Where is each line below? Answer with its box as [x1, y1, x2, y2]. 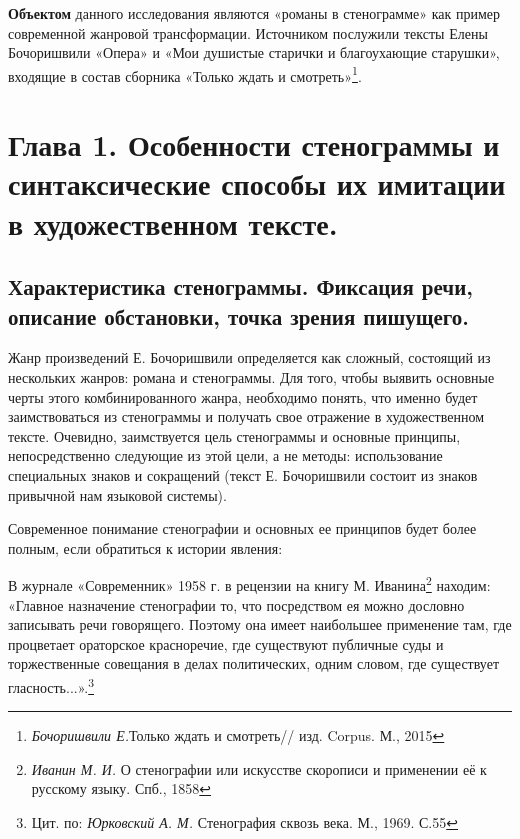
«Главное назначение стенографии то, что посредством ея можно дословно [8, 594, 465, 615]
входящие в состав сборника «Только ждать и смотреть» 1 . [8, 62, 362, 86]
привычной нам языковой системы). [8, 484, 227, 505]
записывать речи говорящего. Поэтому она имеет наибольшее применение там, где [8, 614, 512, 635]
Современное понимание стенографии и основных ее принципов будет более [8, 518, 477, 539]
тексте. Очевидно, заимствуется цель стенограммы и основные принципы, [8, 425, 461, 446]
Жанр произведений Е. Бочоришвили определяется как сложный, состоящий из [8, 347, 491, 368]
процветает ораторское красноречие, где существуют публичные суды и [8, 633, 444, 654]
